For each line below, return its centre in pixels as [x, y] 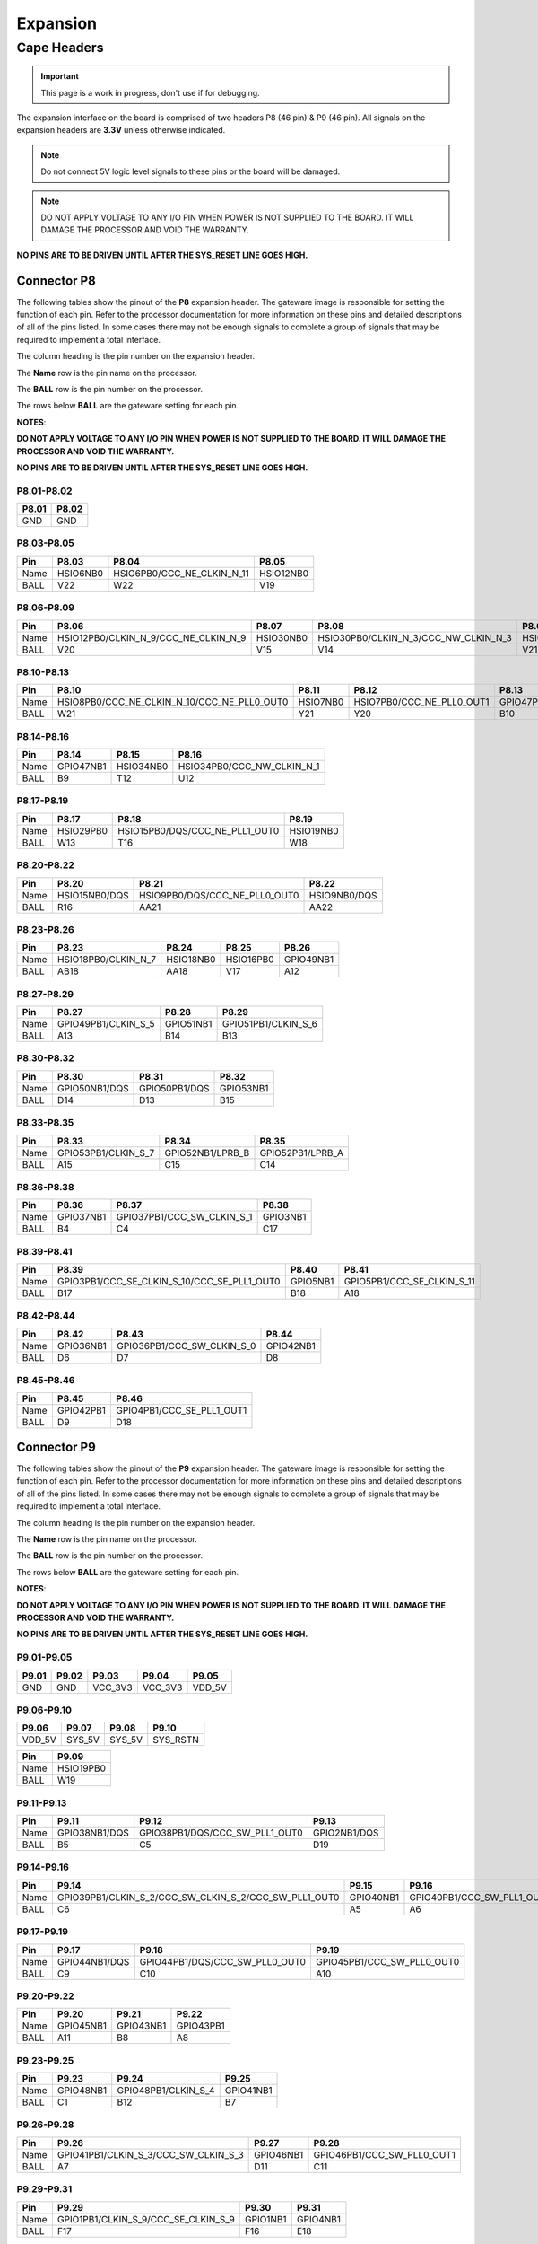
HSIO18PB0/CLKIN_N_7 [107, 960]
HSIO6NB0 [80, 573]
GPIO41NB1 [248, 2091]
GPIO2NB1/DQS [346, 1833]
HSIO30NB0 [282, 637]
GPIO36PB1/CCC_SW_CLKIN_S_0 [187, 1346]
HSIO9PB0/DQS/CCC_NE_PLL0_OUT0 [219, 895]
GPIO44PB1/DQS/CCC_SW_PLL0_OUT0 [223, 1961]
